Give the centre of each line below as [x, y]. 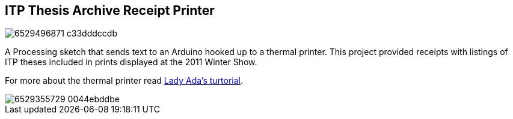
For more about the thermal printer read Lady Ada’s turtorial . [124, 81]
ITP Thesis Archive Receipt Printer [110, 10]
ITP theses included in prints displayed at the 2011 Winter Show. [131, 62]
